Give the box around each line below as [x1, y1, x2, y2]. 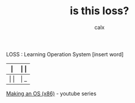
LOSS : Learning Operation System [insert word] [6, 50, 124, 57]
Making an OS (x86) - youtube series [6, 90, 97, 97]
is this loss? [70, 4, 129, 18]
